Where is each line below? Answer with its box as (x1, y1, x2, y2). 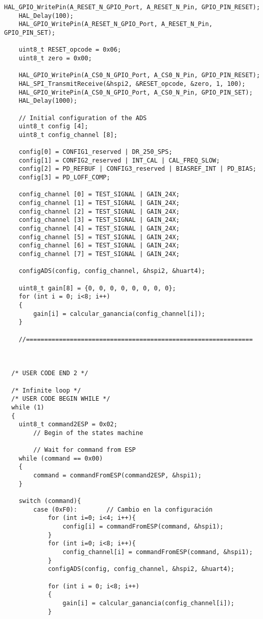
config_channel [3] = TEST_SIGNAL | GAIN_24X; (18, 216, 180, 224)
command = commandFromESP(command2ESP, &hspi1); (33, 472, 202, 479)
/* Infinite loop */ (11, 386, 81, 394)
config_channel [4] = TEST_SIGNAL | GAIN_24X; (18, 225, 180, 233)
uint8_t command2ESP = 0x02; (18, 421, 117, 428)
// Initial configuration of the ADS (18, 114, 147, 122)
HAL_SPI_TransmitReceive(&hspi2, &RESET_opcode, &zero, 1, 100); (18, 80, 246, 87)
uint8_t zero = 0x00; (18, 54, 92, 62)
